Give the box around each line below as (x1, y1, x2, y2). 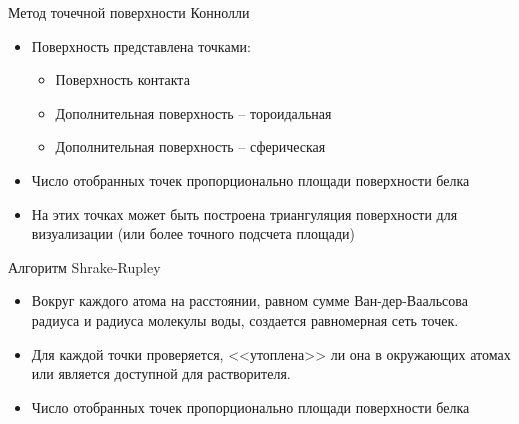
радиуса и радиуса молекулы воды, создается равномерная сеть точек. (31, 309, 459, 330)
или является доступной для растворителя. (31, 363, 291, 384)
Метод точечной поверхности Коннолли (8, 2, 250, 22)
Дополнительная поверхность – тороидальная (55, 102, 332, 123)
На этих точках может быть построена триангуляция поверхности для (31, 203, 458, 224)
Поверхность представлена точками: (31, 35, 251, 56)
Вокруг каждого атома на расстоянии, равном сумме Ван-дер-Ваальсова (31, 290, 468, 311)
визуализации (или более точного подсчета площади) (31, 223, 356, 244)
